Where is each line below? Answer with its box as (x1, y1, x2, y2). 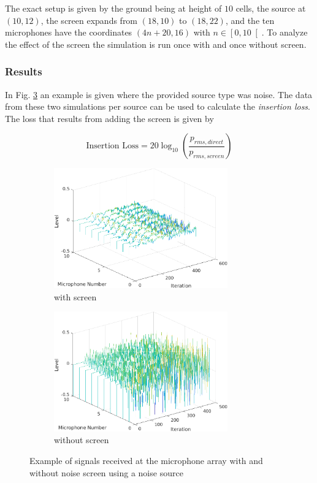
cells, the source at (235, 2, 306, 14)
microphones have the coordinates (5, 26, 132, 39)
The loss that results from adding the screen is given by (5, 112, 214, 124)
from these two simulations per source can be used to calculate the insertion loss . (5, 100, 310, 113)
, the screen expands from (40, 13, 138, 26)
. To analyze (261, 26, 308, 39)
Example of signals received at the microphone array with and (29, 454, 263, 467)
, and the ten (225, 13, 275, 26)
